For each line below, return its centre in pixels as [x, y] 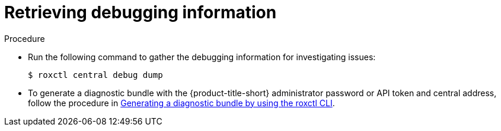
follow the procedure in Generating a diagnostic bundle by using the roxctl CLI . [181, 103]
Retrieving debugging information [141, 12]
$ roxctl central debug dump [95, 75]
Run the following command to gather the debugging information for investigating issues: [202, 57]
